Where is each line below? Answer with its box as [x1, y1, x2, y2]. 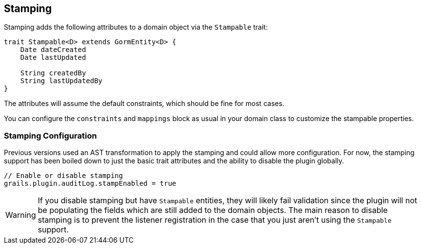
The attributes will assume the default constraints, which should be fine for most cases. [4, 99, 285, 108]
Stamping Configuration [4, 130, 97, 141]
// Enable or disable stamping [4, 172, 123, 180]
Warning [5, 210, 36, 220]
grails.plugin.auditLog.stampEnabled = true [4, 179, 177, 188]
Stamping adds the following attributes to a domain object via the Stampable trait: [4, 23, 268, 32]
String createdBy [20, 69, 86, 77]
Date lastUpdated [20, 53, 86, 62]
